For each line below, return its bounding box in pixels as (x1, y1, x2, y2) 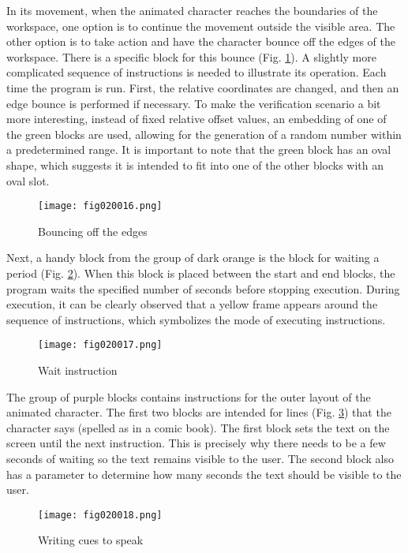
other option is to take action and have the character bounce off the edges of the (6, 33, 395, 50)
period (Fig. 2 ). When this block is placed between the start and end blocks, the (6, 264, 395, 281)
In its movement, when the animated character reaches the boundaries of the (6, 2, 378, 18)
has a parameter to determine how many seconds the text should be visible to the (6, 465, 402, 482)
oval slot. (6, 172, 50, 189)
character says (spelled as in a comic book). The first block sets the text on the (6, 419, 390, 435)
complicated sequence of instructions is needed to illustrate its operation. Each (6, 64, 387, 80)
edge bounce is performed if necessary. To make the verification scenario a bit (6, 95, 381, 111)
